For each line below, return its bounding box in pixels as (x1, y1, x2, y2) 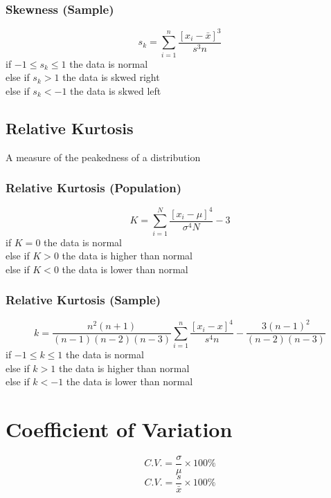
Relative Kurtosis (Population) (6, 179, 181, 196)
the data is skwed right (62, 70, 160, 84)
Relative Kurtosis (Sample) (6, 291, 161, 308)
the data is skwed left (70, 83, 161, 98)
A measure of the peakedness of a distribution (6, 149, 201, 164)
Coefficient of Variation (6, 414, 233, 443)
